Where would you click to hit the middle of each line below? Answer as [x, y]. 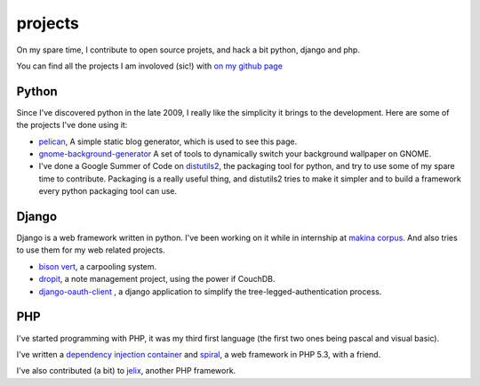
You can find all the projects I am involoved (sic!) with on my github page [150, 66]
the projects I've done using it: [72, 125]
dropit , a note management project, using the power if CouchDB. [157, 279]
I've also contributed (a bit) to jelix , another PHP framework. [126, 371]
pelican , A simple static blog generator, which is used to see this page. [168, 141]
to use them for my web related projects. [91, 250]
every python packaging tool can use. [108, 191]
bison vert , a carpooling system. [98, 266]
